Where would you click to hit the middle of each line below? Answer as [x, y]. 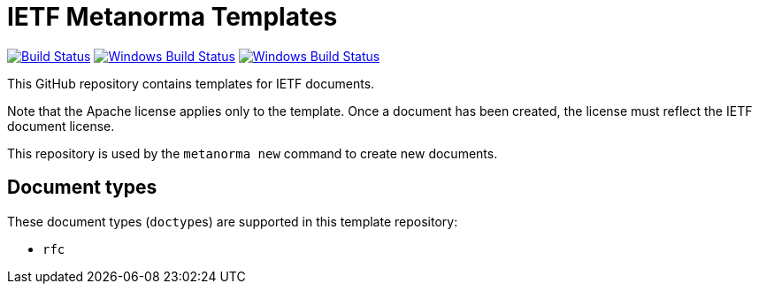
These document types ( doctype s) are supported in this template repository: [233, 221]
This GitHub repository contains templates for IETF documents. [191, 83]
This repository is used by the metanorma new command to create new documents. [253, 153]
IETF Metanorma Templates [172, 17]
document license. [61, 126]
